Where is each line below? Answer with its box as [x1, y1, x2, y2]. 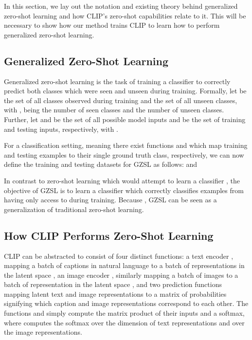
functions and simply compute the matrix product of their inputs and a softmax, [4, 308, 245, 318]
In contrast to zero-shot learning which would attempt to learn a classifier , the [4, 175, 240, 185]
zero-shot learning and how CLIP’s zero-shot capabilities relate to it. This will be [4, 10, 246, 20]
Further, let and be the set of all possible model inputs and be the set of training [4, 114, 246, 124]
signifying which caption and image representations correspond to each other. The [4, 298, 249, 308]
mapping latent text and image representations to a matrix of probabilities [4, 288, 227, 299]
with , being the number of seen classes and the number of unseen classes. [4, 105, 224, 115]
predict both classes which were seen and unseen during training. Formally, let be [4, 86, 247, 96]
